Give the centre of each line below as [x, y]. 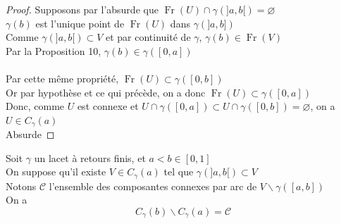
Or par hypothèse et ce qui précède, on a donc [106, 92]
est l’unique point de [80, 23]
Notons [21, 186]
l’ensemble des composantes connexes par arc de [153, 186]
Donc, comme [35, 106]
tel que [179, 172]
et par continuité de [148, 37]
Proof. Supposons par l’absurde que [82, 9]
